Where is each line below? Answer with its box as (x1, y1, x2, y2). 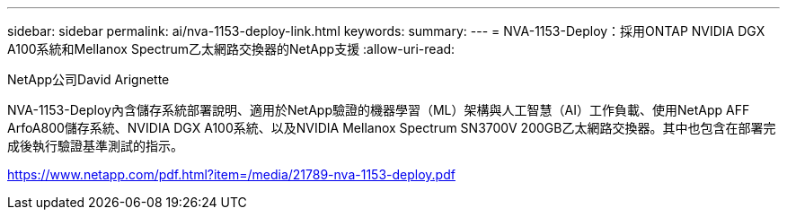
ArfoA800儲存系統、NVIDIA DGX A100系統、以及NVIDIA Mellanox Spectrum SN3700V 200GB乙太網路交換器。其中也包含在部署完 (7, 120, 776, 135)
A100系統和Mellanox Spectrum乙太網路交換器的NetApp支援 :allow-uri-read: (7, 41, 455, 56)
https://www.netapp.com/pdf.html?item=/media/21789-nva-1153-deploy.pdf (7, 167, 455, 182)
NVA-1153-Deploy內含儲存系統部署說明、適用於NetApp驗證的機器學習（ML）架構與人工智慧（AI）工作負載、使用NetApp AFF (7, 102, 750, 117)
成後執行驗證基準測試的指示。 (7, 138, 183, 153)
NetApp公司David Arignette (7, 72, 170, 87)
